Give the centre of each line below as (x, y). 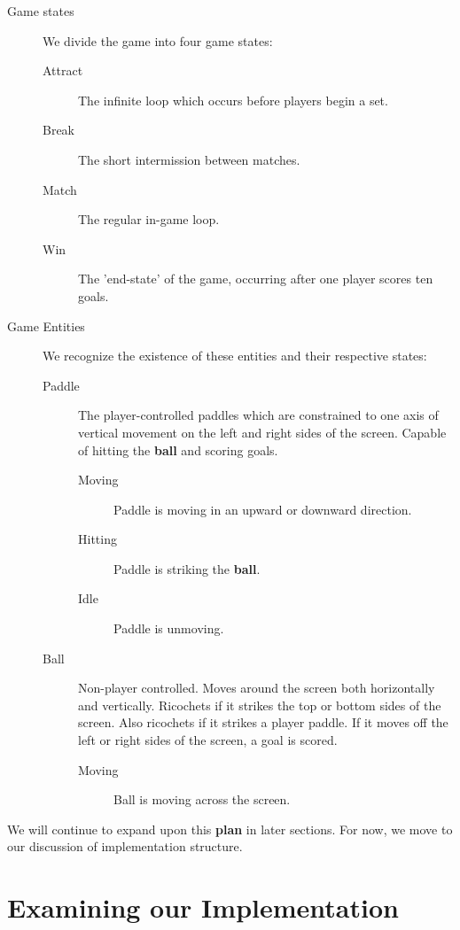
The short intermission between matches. (189, 159)
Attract (63, 70)
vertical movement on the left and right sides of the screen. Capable (262, 432)
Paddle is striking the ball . (187, 568)
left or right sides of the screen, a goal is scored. (208, 740)
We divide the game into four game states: (158, 40)
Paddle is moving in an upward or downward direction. (263, 509)
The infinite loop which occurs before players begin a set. (233, 100)
